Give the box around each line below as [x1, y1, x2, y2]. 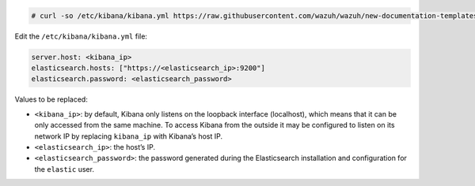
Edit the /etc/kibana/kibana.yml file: [14, 32, 148, 41]
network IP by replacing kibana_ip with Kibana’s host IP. [34, 131, 223, 141]
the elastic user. [34, 164, 95, 173]
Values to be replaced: [14, 95, 89, 104]
